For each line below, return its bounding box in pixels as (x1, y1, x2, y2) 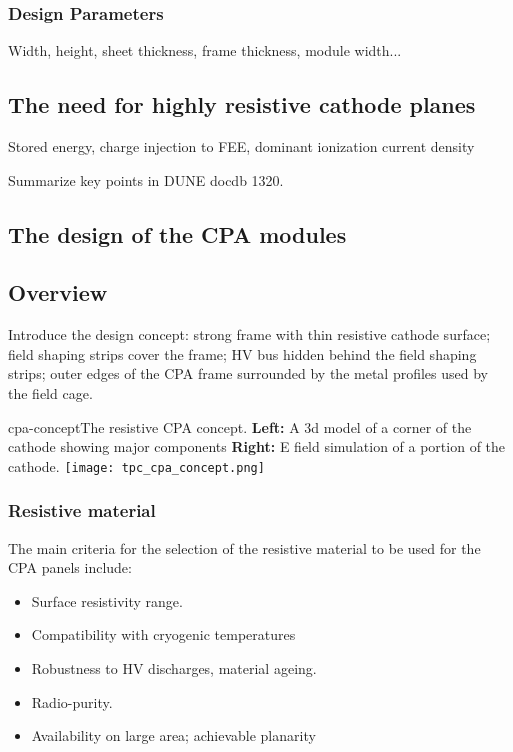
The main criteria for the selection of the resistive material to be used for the (8, 537, 481, 558)
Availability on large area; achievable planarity (31, 725, 316, 746)
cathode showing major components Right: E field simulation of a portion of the (8, 436, 506, 457)
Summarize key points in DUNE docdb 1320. (8, 169, 284, 190)
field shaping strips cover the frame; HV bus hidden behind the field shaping (8, 343, 477, 364)
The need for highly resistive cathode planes (8, 89, 476, 120)
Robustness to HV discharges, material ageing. (31, 658, 317, 678)
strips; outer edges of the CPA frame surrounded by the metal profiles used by (8, 363, 489, 384)
